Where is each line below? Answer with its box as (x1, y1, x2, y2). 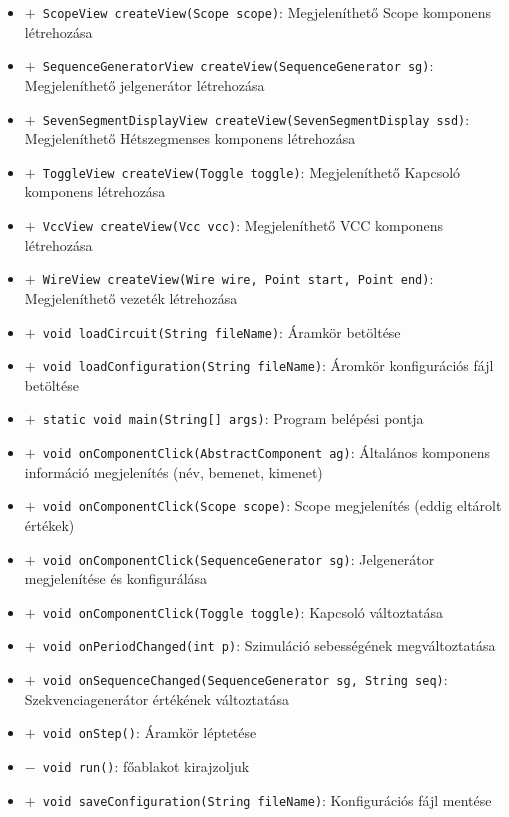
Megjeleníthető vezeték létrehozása (24, 287, 238, 308)
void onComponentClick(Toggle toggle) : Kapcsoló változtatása (42, 601, 444, 622)
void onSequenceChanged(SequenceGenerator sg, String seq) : (42, 669, 448, 690)
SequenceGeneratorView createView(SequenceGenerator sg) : (42, 55, 434, 76)
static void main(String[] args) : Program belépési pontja (42, 408, 424, 429)
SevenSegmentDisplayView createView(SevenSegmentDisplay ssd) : (42, 108, 470, 129)
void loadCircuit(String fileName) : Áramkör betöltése (42, 321, 401, 342)
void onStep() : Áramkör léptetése (42, 722, 257, 743)
